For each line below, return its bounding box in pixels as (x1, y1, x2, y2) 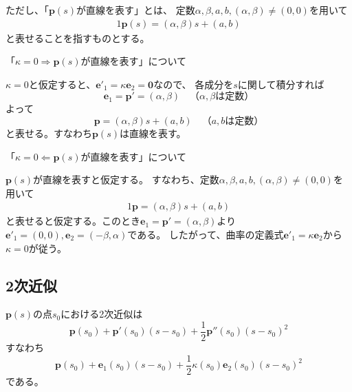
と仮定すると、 (28, 76, 96, 91)
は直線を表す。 (120, 126, 186, 140)
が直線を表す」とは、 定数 (76, 3, 195, 17)
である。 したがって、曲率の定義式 (127, 227, 284, 241)
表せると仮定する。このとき (14, 214, 140, 228)
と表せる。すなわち (5, 126, 92, 140)
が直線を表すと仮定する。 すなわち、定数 (33, 172, 219, 187)
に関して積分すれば (237, 76, 324, 91)
